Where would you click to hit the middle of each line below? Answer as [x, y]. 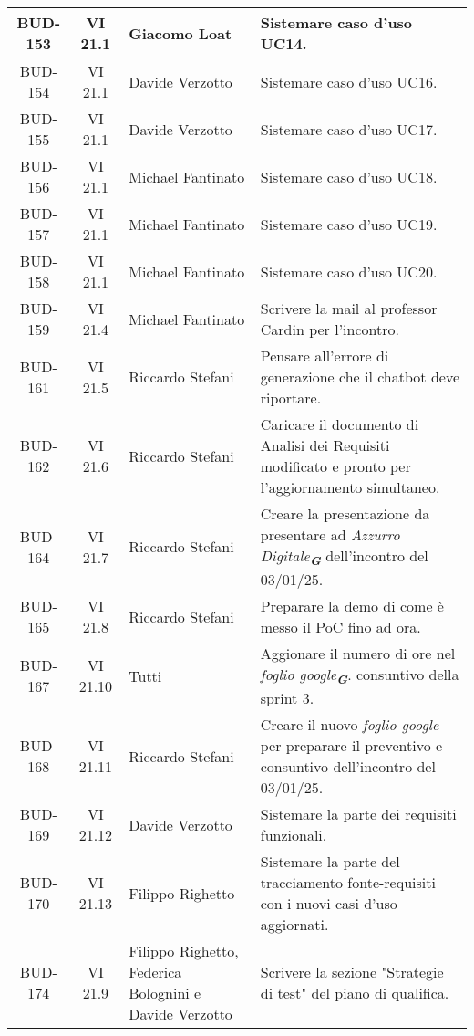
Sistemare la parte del [330, 862]
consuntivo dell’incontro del [348, 767]
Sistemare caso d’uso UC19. [349, 224]
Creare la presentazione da [345, 513]
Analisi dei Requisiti [325, 445]
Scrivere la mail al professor [349, 308]
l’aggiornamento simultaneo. [350, 487]
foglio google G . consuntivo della [360, 676]
